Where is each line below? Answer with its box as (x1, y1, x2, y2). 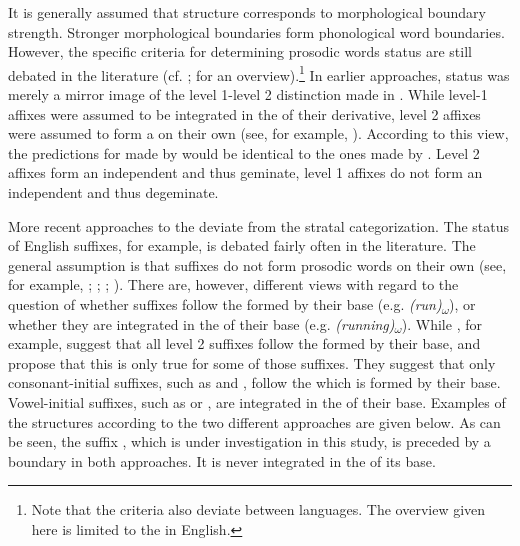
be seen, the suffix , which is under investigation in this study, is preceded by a (8, 431, 491, 452)
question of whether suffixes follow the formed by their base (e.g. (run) (8, 293, 442, 314)
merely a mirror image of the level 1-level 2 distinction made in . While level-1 (8, 84, 488, 105)
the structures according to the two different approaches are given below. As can (8, 411, 501, 432)
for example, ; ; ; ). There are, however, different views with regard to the (8, 274, 459, 295)
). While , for (401, 313, 482, 334)
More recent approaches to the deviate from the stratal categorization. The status (8, 215, 510, 236)
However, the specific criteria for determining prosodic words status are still (8, 41, 472, 62)
